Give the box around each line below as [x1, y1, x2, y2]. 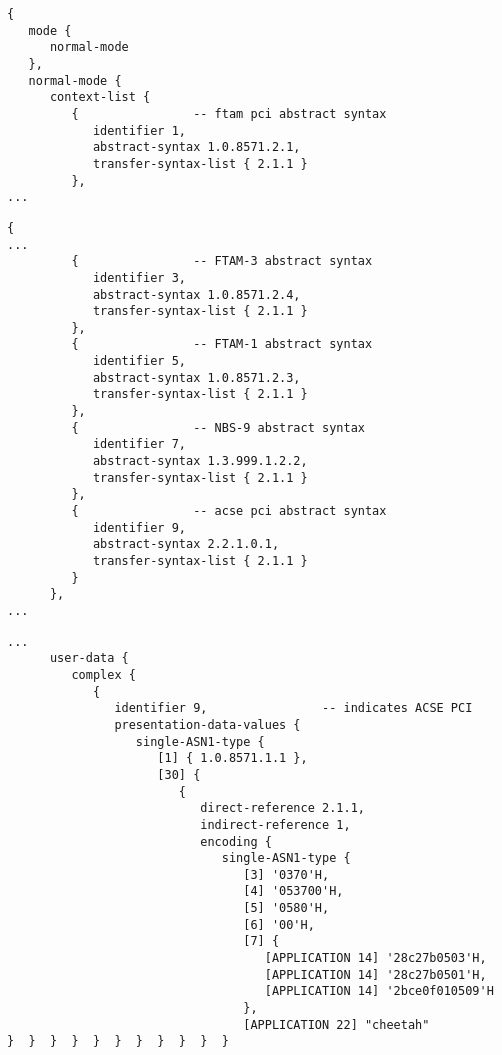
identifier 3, [92, 270, 186, 285]
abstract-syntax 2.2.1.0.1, [92, 537, 280, 552]
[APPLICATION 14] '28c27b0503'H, [264, 951, 487, 966]
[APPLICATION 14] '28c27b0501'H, [264, 967, 487, 982]
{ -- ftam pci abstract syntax [71, 106, 387, 121]
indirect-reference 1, [200, 817, 351, 832]
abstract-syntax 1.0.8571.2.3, [92, 370, 301, 385]
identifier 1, [92, 123, 186, 138]
